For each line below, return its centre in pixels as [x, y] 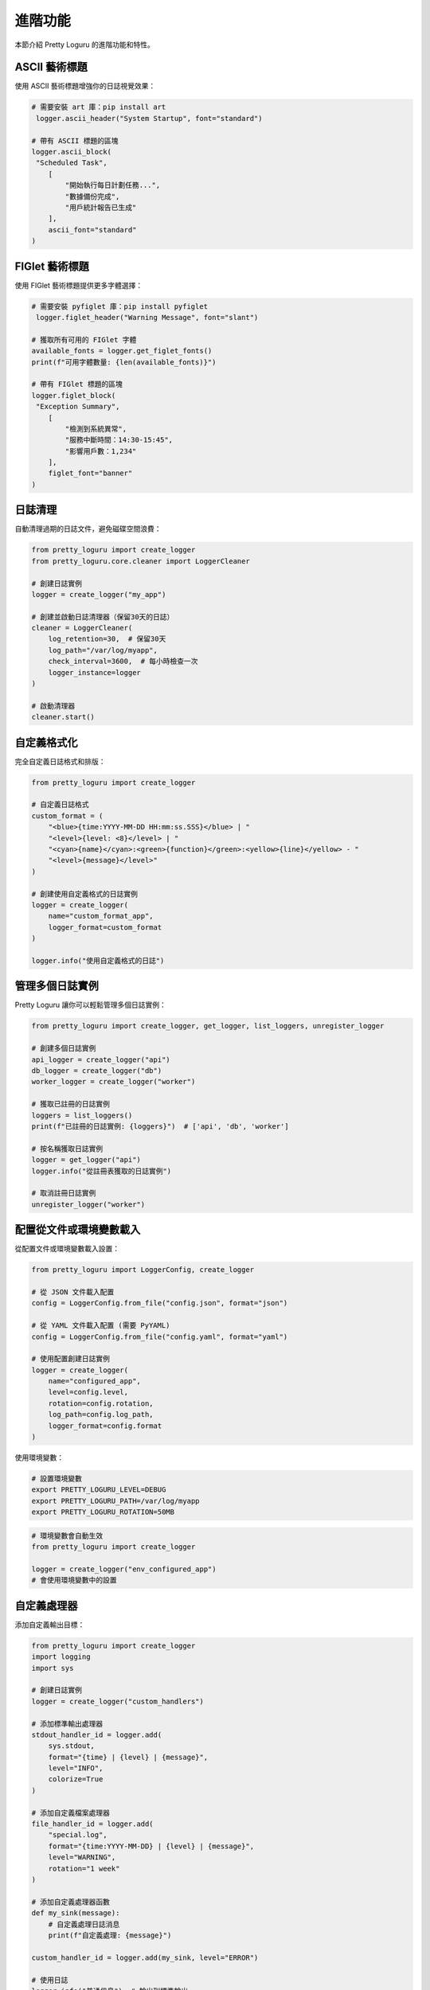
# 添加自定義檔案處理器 [71, 1812]
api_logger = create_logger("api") [101, 1059]
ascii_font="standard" [92, 230]
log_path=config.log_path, [101, 1414]
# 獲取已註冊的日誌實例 [71, 1104]
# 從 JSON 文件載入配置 [73, 1292]
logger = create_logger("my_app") [99, 594]
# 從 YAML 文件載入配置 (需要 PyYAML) [101, 1326]
